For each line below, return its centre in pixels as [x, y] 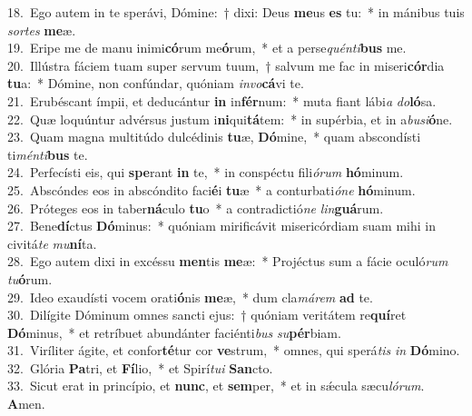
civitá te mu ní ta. [52, 243]
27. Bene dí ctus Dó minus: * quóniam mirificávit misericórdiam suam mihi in [221, 226]
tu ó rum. [30, 278]
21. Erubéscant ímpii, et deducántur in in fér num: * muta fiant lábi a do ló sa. [222, 100]
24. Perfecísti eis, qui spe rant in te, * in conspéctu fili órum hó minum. [206, 172]
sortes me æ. [42, 30]
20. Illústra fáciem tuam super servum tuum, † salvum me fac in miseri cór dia [226, 65]
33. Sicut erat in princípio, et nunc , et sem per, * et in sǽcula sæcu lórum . [216, 386]
